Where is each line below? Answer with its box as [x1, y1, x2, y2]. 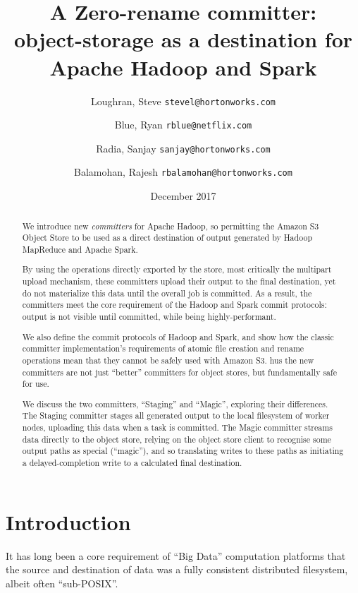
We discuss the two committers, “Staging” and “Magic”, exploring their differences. [22, 397, 328, 409]
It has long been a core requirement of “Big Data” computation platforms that [6, 548, 346, 563]
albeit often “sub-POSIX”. [6, 575, 118, 590]
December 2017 [150, 188, 216, 203]
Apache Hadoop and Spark [49, 52, 317, 81]
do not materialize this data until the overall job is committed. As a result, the [22, 287, 312, 299]
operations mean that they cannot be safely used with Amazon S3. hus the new [22, 354, 314, 366]
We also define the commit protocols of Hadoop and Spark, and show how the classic [22, 330, 334, 342]
